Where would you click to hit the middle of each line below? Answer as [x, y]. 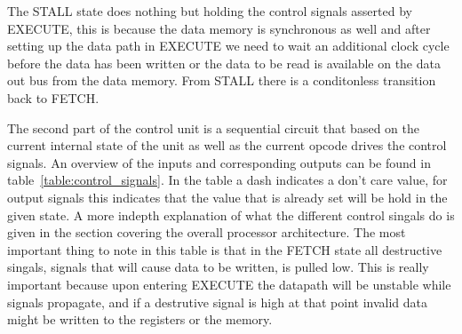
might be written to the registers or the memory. [140, 319]
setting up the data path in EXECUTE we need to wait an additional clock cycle [228, 46]
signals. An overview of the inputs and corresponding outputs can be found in [219, 162]
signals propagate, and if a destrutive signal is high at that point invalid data [218, 302]
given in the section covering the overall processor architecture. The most [207, 232]
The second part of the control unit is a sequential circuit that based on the [213, 127]
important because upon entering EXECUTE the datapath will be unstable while [229, 284]
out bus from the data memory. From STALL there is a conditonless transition [222, 80]
